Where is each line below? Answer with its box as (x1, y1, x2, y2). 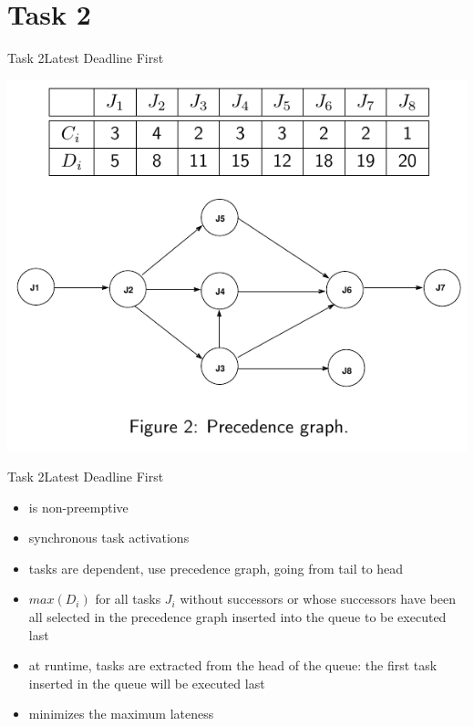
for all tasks (95, 589, 161, 608)
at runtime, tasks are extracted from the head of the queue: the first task (28, 656, 438, 675)
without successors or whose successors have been (180, 589, 456, 608)
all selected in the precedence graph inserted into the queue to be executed (28, 607, 447, 627)
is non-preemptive (28, 497, 129, 516)
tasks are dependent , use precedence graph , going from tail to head (28, 558, 404, 577)
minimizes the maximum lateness (28, 704, 214, 723)
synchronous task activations (28, 528, 190, 547)
